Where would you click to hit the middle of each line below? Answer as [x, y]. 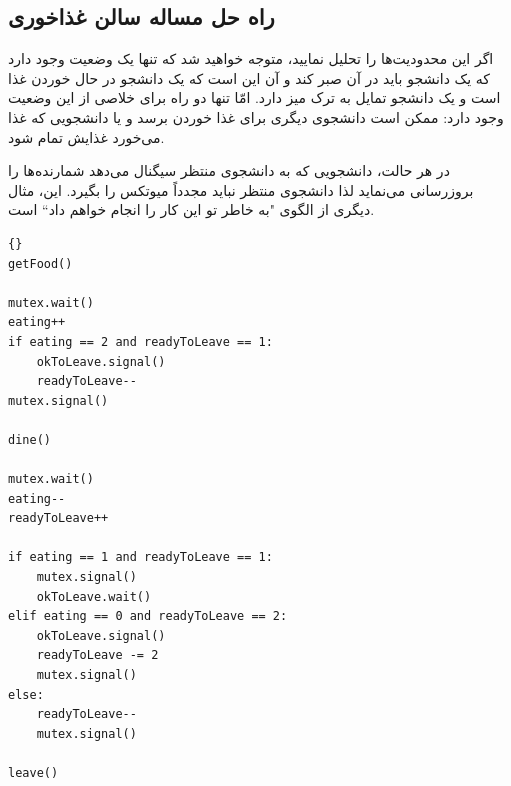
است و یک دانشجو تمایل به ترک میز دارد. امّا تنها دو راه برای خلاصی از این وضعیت [254, 97]
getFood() [40, 263]
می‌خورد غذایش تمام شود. [86, 136]
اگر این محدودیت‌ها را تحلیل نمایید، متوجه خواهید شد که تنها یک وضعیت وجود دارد [251, 58]
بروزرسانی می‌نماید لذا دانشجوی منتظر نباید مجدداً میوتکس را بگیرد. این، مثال [241, 189]
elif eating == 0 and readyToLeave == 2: [148, 616]
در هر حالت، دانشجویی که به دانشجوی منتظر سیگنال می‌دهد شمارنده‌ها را [229, 170]
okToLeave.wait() [94, 596]
